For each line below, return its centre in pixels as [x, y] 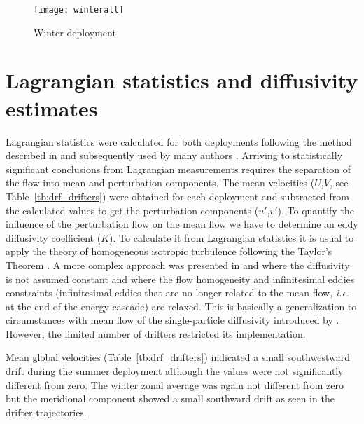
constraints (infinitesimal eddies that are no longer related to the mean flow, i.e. [178, 293]
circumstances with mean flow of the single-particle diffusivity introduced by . [173, 320]
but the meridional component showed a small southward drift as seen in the [170, 398]
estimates [52, 108]
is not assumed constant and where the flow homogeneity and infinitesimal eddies [180, 279]
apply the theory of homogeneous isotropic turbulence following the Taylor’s [169, 251]
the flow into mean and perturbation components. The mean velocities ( [160, 183]
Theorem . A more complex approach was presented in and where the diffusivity [178, 265]
